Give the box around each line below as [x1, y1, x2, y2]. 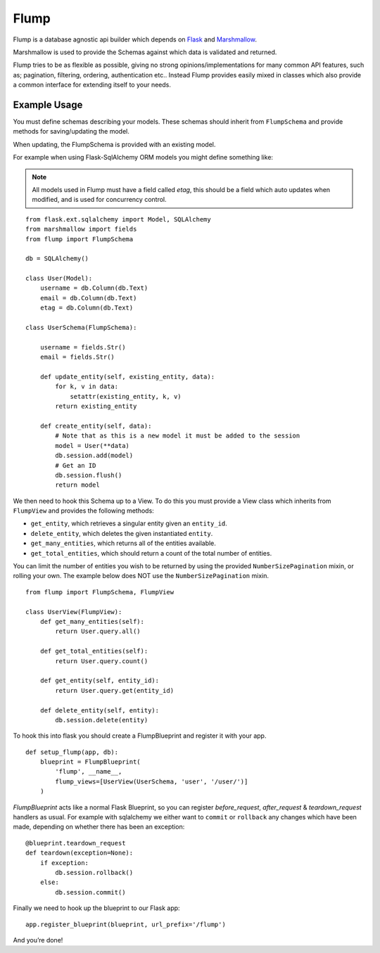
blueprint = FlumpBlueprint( [39, 758, 141, 766]
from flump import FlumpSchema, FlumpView [25, 588, 175, 596]
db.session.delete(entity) [55, 716, 148, 724]
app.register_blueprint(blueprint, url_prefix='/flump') [25, 920, 227, 928]
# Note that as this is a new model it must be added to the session [55, 432, 300, 440]
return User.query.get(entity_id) [55, 686, 175, 694]
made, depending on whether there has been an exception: [13, 823, 185, 831]
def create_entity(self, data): [39, 422, 152, 430]
